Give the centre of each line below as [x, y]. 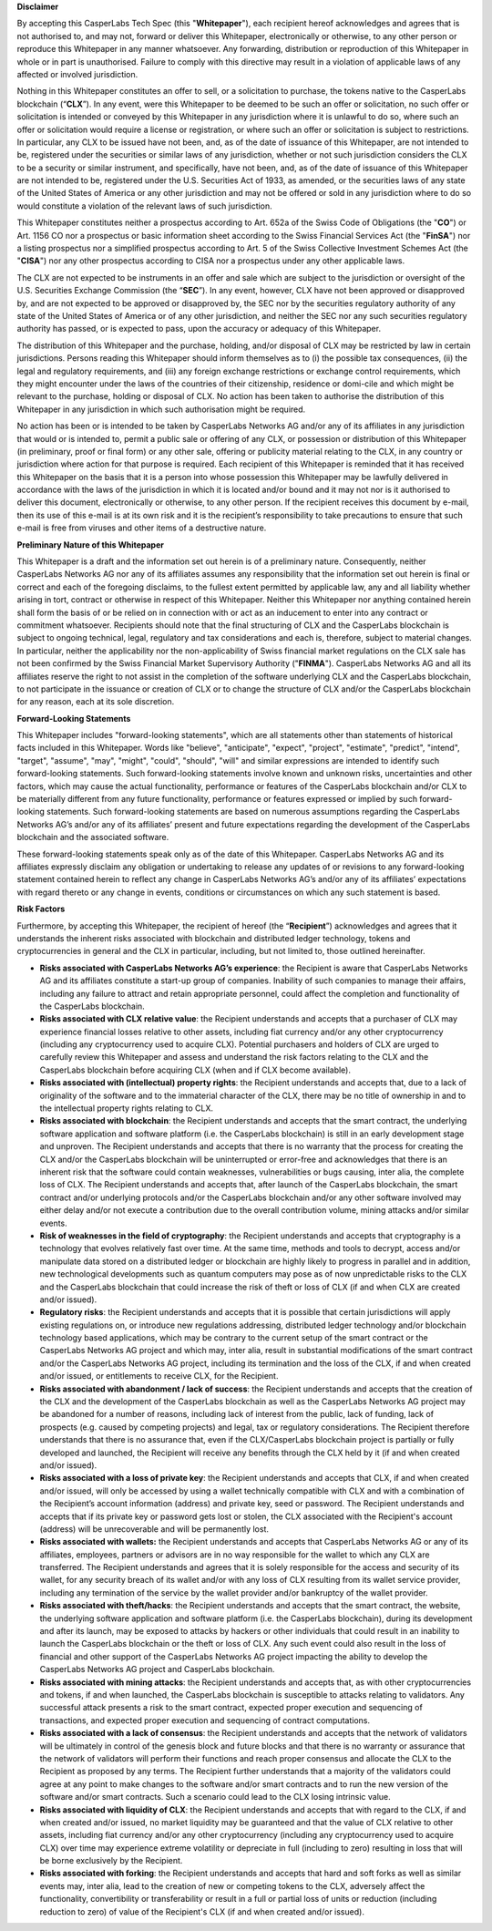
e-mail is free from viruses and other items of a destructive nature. [142, 528]
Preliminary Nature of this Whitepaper [90, 544]
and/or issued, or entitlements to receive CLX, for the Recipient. [159, 1376]
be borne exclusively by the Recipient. [111, 1861]
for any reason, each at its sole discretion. [96, 702]
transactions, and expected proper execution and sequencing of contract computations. [205, 1720]
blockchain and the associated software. [93, 837]
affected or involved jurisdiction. [77, 74]
